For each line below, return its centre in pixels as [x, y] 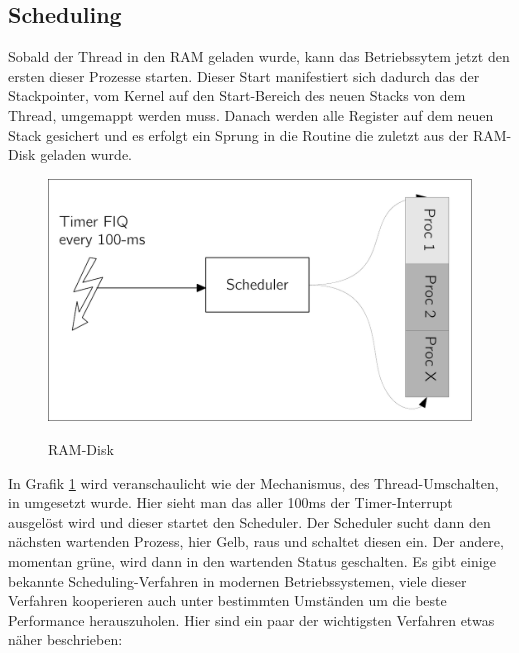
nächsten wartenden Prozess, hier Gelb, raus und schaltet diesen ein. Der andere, [256, 541]
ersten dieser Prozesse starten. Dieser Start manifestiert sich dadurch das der [244, 75]
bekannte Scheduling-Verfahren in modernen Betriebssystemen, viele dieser [237, 580]
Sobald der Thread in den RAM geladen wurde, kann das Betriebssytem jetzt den [259, 56]
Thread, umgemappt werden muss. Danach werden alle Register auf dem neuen [251, 114]
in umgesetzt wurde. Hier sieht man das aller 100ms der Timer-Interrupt [230, 502]
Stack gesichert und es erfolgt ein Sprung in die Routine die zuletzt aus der [238, 134]
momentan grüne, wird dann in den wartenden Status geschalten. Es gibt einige [252, 560]
